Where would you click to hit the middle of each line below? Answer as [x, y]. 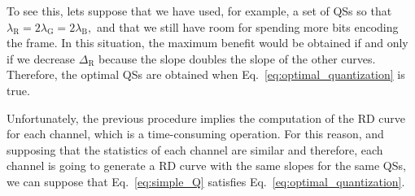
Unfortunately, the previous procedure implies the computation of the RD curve [206, 118]
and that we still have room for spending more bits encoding [247, 26]
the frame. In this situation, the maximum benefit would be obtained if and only [207, 43]
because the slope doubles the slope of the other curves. [237, 58]
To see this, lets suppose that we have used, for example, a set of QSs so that [199, 11]
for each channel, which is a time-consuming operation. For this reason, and [195, 134]
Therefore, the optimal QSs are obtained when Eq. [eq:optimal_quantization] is [206, 74]
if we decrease [41, 58]
